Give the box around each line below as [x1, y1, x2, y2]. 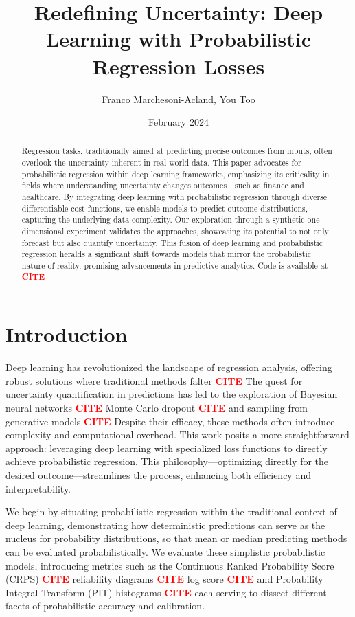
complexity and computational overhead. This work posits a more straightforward [5, 427, 350, 442]
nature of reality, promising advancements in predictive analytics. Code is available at [21, 260, 328, 271]
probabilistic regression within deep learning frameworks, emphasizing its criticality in [21, 168, 330, 179]
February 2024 [148, 115, 209, 129]
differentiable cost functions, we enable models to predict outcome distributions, [21, 202, 308, 214]
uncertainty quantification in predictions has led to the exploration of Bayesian [5, 387, 338, 401]
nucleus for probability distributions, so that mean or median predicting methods [5, 531, 347, 546]
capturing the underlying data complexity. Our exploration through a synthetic [21, 214, 305, 225]
